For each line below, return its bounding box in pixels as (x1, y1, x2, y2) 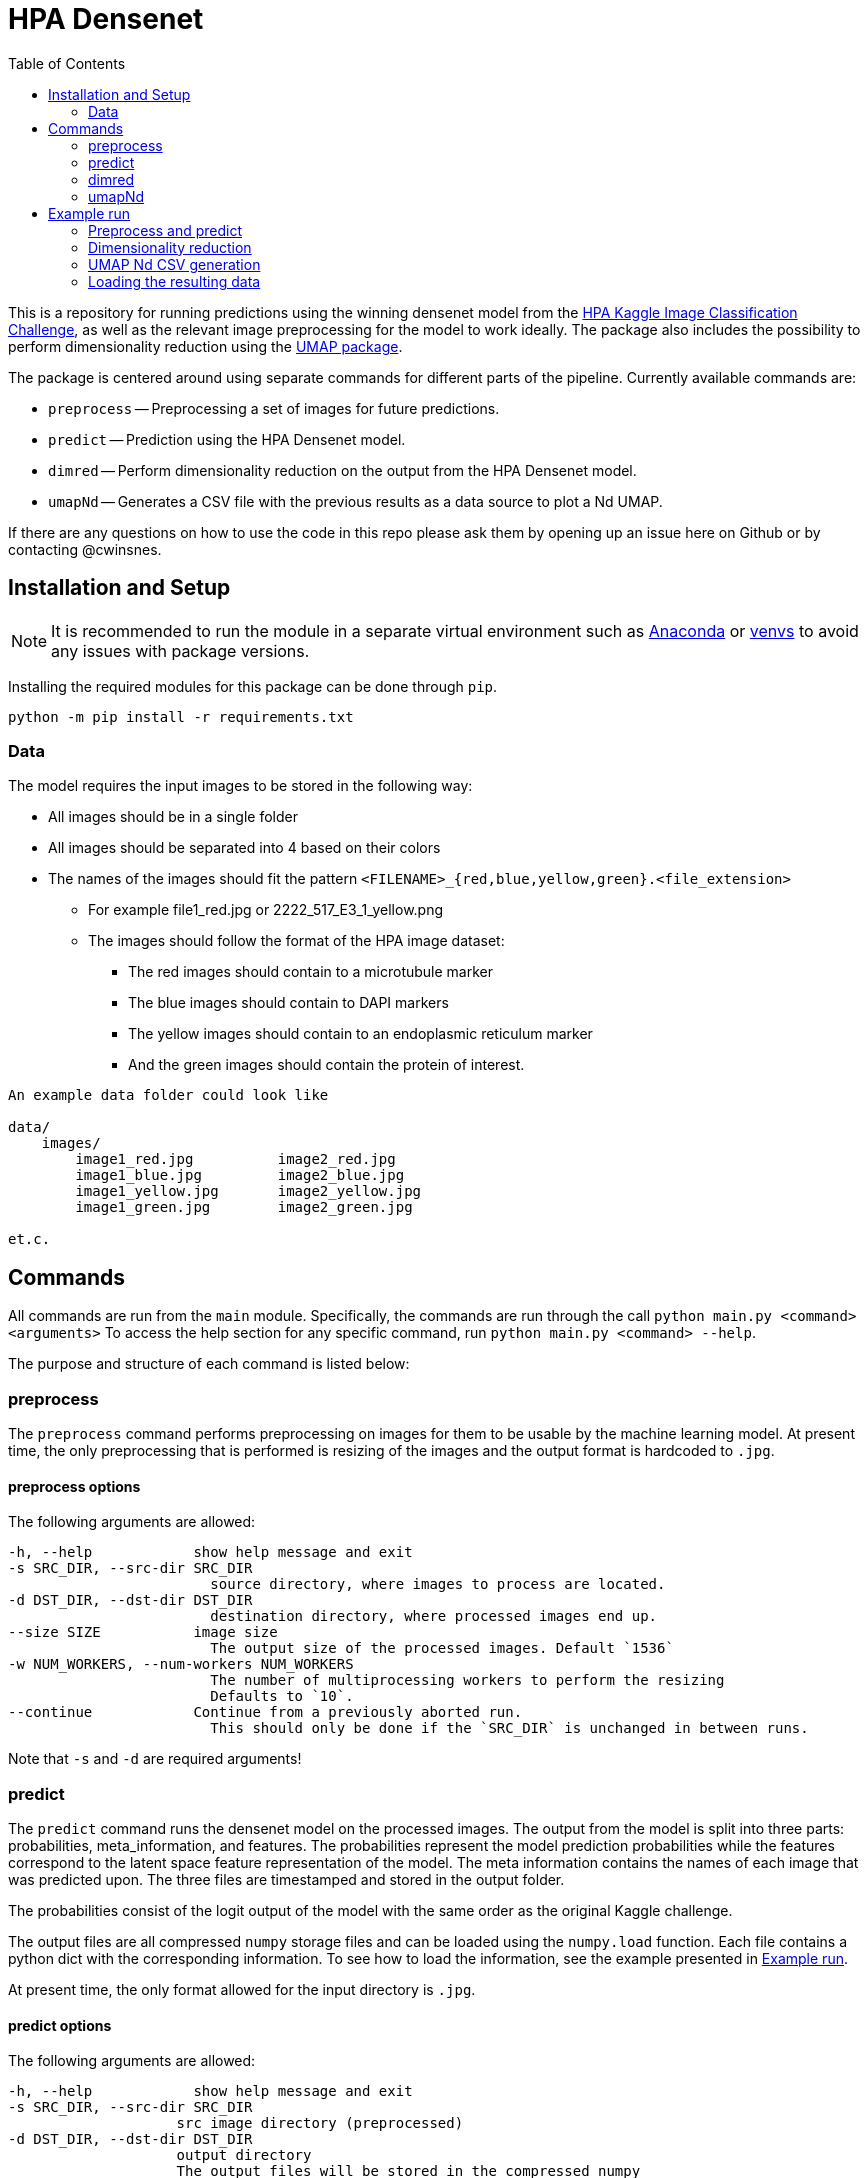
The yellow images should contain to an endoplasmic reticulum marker (128, 1025, 593, 1043)
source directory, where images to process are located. (210, 1576, 666, 1593)
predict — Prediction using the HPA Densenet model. (48, 430, 406, 448)
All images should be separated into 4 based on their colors (48, 839, 441, 857)
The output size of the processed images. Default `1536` (210, 1640, 674, 1657)
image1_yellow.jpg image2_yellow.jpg (75, 1183, 422, 1200)
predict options (8, 2016, 112, 2034)
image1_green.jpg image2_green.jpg (75, 1199, 413, 1216)
